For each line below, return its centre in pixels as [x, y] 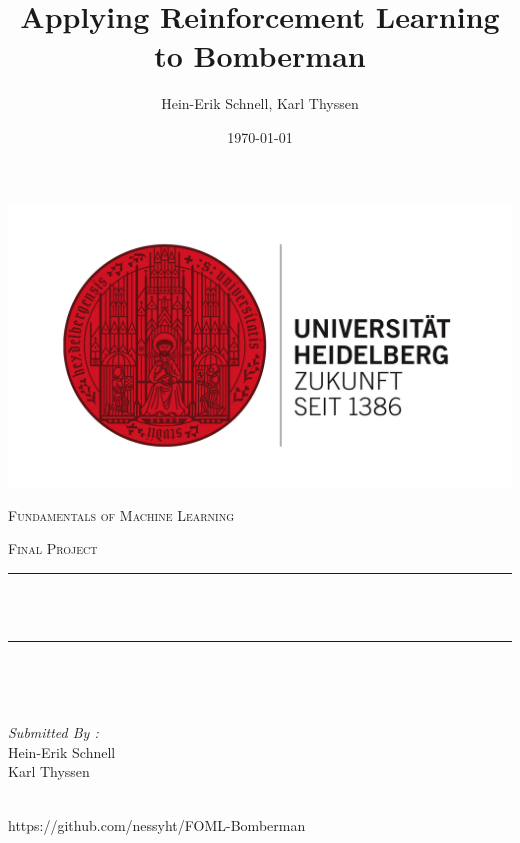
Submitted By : [53, 732]
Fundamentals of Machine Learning [121, 514]
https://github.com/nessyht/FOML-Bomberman [157, 824]
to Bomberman [260, 55]
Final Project [53, 548]
